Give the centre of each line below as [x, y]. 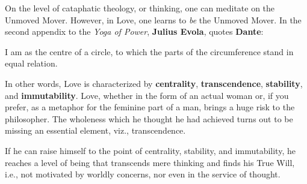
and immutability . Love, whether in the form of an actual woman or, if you [147, 95]
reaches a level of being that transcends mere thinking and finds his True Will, [150, 162]
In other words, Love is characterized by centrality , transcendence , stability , [154, 83]
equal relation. [31, 63]
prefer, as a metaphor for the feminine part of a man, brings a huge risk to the [150, 107]
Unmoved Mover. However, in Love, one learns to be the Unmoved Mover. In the [153, 19]
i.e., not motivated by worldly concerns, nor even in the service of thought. [143, 174]
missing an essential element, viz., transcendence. [95, 130]
